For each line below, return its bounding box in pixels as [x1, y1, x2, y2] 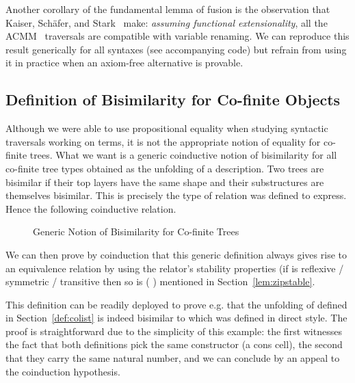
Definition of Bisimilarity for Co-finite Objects [5, 89, 341, 110]
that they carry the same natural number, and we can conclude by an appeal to [5, 351, 340, 365]
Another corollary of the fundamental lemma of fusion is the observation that [5, 2, 330, 16]
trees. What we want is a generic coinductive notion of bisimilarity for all [29, 148, 337, 162]
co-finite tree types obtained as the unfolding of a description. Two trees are [5, 161, 324, 175]
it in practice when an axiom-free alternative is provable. [5, 55, 244, 70]
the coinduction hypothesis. [5, 364, 120, 378]
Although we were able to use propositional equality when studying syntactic [5, 121, 328, 135]
